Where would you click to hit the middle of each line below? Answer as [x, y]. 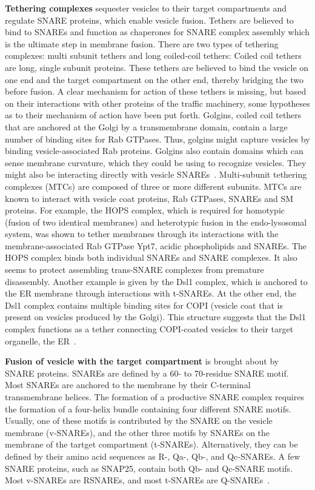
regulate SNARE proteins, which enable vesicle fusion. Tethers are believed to [149, 20]
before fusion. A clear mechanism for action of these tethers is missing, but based [156, 91]
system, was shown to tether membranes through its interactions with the [142, 234]
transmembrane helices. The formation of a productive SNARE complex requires [154, 397]
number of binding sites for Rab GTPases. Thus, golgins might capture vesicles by [157, 139]
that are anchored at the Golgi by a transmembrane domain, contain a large [146, 126]
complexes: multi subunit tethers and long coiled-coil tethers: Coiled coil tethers [153, 55]
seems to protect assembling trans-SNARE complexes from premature [134, 270]
